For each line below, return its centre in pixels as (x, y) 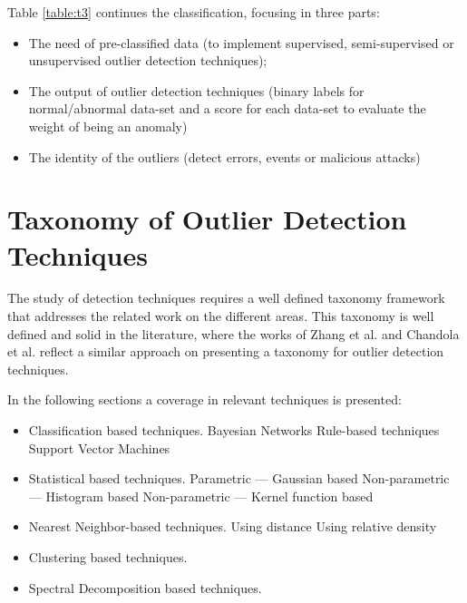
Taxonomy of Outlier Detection (207, 219)
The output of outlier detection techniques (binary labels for (196, 90)
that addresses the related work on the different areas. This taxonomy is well (221, 316)
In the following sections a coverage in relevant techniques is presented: (204, 399)
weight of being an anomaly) (108, 126)
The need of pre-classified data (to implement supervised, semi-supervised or (241, 42)
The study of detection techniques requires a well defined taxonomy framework (226, 298)
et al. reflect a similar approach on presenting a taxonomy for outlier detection (226, 351)
